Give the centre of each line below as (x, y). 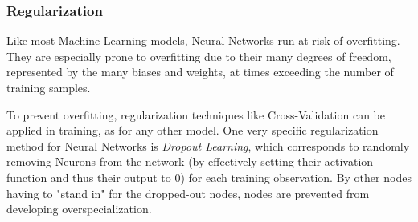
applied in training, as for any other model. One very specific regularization (193, 130)
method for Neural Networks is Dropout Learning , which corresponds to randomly (208, 145)
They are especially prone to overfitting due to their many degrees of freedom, (199, 56)
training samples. (49, 87)
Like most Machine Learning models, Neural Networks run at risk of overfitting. (203, 40)
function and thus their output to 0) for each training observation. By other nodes (209, 177)
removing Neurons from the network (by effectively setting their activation (190, 161)
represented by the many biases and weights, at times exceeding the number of (200, 72)
